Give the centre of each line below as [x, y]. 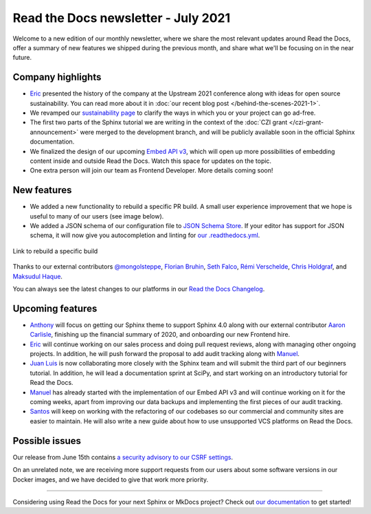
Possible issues [47, 441]
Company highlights [57, 77]
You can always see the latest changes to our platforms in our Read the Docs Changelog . [139, 289]
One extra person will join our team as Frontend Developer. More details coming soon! [151, 170]
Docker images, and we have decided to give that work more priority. [111, 479]
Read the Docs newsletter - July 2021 [122, 18]
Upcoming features [55, 308]
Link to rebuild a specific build [55, 251]
